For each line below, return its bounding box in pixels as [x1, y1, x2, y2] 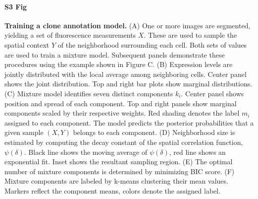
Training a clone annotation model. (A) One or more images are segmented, [4, 20, 251, 30]
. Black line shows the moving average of [24, 146, 148, 157]
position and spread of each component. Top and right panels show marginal [4, 98, 237, 108]
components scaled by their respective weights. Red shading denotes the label [4, 108, 240, 118]
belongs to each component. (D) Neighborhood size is [73, 127, 235, 137]
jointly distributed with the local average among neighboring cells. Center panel [4, 68, 247, 79]
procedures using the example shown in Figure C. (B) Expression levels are [4, 59, 233, 69]
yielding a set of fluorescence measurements [4, 30, 136, 40]
